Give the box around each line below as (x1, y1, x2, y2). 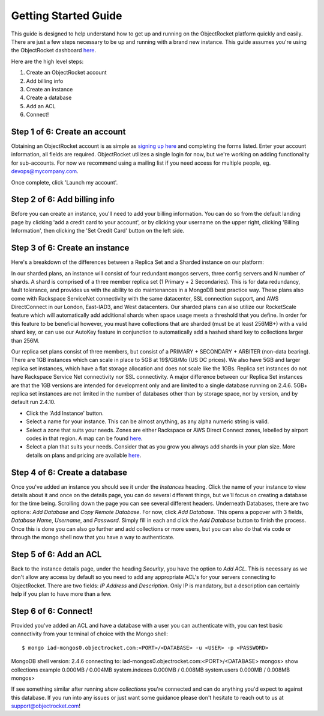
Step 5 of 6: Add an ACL (11, 549, 102, 559)
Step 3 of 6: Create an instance (11, 243, 130, 253)
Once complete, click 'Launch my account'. (11, 179, 118, 186)
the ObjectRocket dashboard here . (11, 47, 96, 54)
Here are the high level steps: (11, 58, 84, 65)
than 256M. (11, 337, 40, 344)
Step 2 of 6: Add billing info (11, 194, 115, 204)
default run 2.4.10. (11, 399, 56, 406)
